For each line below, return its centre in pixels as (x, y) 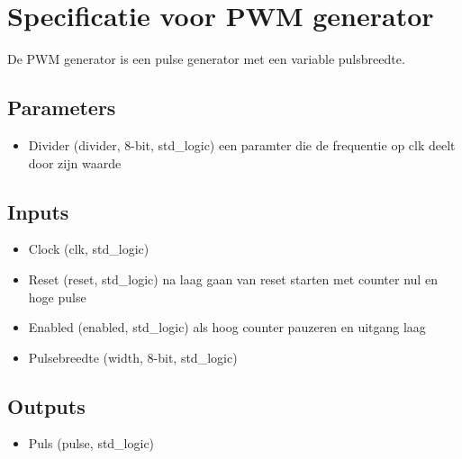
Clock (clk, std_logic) (89, 249)
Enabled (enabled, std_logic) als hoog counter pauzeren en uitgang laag (227, 327)
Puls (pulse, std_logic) (91, 443)
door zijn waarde (75, 162)
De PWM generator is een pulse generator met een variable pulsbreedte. (206, 59)
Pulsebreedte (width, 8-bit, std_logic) (133, 357)
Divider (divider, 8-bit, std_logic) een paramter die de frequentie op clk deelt (242, 144)
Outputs (46, 405)
